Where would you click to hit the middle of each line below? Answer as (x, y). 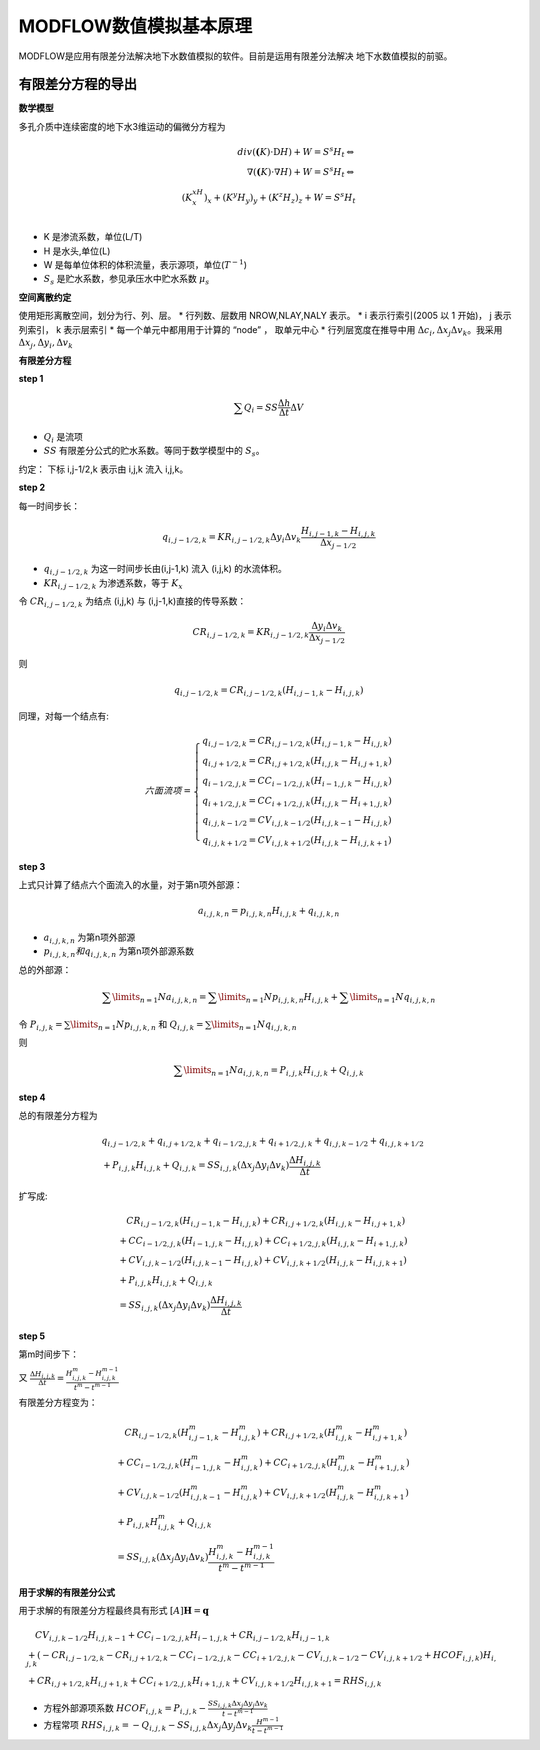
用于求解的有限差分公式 (66, 1592)
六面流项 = (168, 791)
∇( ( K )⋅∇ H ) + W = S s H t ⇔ (300, 172)
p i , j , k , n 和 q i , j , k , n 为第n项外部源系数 (119, 952)
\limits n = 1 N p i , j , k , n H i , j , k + (278, 998)
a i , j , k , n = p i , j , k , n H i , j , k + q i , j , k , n (268, 912)
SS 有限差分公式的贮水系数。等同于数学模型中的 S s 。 (154, 452)
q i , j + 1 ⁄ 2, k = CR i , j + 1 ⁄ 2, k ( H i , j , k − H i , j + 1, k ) (296, 762)
